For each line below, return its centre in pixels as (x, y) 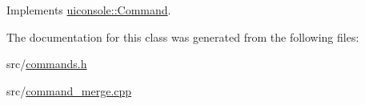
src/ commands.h (47, 64)
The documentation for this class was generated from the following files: (183, 36)
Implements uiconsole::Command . (89, 10)
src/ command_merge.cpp (69, 90)
